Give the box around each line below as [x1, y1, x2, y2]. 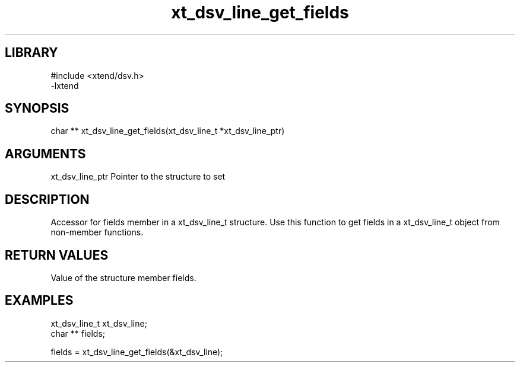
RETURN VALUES [5, 247, 109, 263]
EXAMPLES [5, 293, 74, 308]
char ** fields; [50, 328, 106, 339]
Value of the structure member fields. [50, 272, 196, 283]
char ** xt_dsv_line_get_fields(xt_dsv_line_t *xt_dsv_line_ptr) [50, 126, 285, 136]
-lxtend [50, 80, 79, 91]
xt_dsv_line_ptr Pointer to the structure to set [50, 171, 226, 182]
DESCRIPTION [5, 192, 90, 207]
